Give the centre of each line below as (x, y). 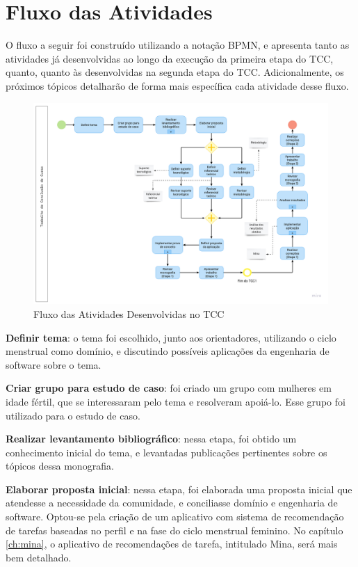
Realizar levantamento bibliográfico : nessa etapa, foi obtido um (151, 439)
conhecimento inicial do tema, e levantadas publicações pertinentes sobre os (166, 452)
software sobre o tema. (54, 364)
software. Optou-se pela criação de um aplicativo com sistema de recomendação (175, 517)
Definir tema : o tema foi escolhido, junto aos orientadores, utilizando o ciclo (171, 337)
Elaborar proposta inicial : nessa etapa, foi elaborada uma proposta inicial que (179, 489)
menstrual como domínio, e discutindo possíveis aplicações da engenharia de (168, 351)
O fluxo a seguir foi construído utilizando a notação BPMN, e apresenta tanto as (178, 45)
